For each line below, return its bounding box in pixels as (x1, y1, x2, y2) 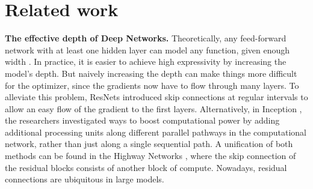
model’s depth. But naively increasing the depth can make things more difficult (5, 67, 297, 79)
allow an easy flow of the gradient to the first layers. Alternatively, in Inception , (5, 102, 302, 115)
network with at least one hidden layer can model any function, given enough (5, 43, 290, 56)
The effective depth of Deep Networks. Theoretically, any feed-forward (5, 32, 287, 44)
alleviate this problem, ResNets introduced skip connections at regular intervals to (5, 91, 308, 103)
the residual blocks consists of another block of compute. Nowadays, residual (5, 161, 287, 173)
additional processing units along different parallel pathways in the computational (5, 125, 306, 138)
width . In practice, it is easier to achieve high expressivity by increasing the (5, 55, 287, 68)
